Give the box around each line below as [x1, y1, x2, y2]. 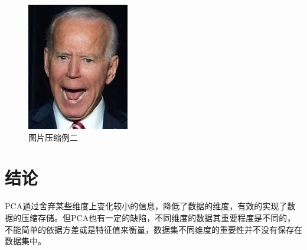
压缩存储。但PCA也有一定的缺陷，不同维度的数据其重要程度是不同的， [21, 211, 296, 223]
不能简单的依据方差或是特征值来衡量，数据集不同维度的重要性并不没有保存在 [5, 223, 302, 235]
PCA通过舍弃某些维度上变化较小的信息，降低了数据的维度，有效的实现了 [5, 200, 288, 212]
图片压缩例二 [28, 131, 78, 143]
